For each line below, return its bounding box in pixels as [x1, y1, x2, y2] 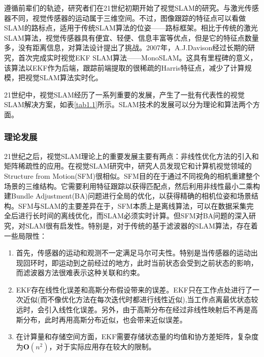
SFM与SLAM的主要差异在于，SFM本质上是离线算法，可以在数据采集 [18, 200, 247, 211]
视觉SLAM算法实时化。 [25, 72, 103, 83]
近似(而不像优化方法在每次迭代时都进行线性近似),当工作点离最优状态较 [23, 294, 258, 305]
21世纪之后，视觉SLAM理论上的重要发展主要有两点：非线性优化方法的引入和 [4, 150, 259, 161]
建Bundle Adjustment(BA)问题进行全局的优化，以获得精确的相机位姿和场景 [4, 190, 251, 201]
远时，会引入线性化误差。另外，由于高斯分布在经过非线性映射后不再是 [16, 304, 251, 315]
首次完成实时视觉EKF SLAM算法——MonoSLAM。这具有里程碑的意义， [18, 52, 257, 62]
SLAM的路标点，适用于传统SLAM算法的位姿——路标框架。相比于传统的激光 [4, 22, 258, 33]
